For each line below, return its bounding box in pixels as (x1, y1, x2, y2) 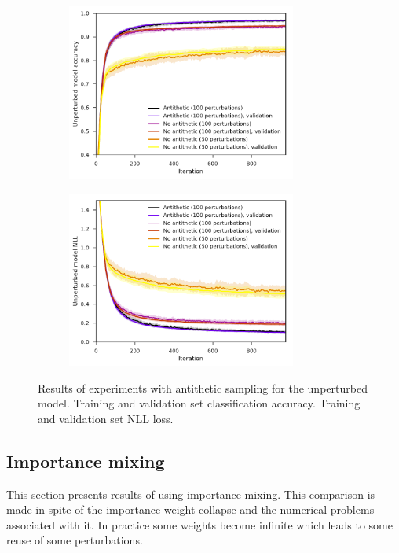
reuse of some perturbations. (6, 532, 143, 548)
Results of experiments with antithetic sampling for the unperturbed (38, 379, 368, 396)
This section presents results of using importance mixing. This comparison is (6, 485, 375, 502)
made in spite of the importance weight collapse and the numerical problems (6, 501, 375, 518)
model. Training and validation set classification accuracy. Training (38, 395, 361, 411)
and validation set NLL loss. (38, 410, 174, 426)
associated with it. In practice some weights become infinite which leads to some (6, 516, 393, 533)
